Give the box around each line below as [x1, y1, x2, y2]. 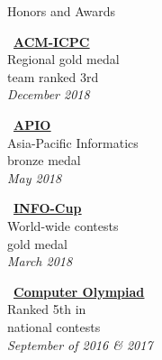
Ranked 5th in [7, 300, 86, 318]
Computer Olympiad [13, 282, 145, 300]
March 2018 [7, 252, 73, 271]
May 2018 [7, 168, 62, 187]
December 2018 [7, 85, 90, 104]
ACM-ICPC [13, 32, 90, 51]
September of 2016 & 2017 [7, 335, 153, 354]
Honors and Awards [7, 2, 116, 20]
